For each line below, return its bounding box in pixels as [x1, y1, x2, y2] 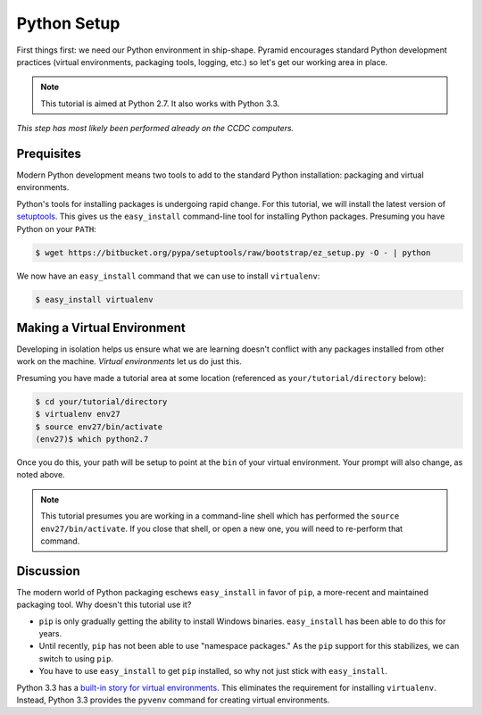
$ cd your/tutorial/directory [35, 396, 168, 406]
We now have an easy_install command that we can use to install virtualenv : [16, 270, 320, 281]
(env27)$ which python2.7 [35, 434, 149, 444]
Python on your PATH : [16, 223, 97, 234]
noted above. [16, 470, 66, 480]
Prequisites [16, 145, 82, 161]
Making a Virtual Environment [16, 320, 187, 335]
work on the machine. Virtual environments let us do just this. [16, 356, 243, 367]
